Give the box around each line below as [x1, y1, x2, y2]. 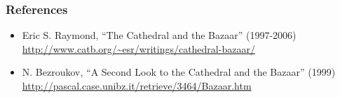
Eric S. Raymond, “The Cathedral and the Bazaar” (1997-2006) [22, 28, 297, 42]
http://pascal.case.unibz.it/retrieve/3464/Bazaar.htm [22, 79, 252, 92]
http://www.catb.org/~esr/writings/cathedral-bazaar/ [22, 41, 255, 56]
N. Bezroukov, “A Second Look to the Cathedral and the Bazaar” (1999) [22, 65, 336, 79]
